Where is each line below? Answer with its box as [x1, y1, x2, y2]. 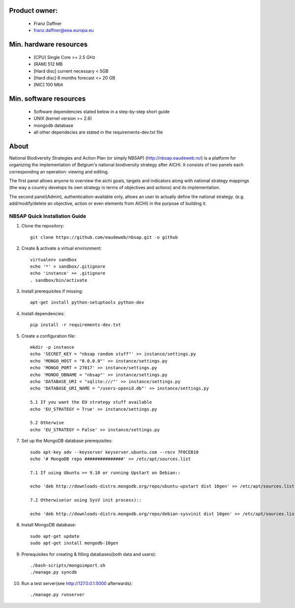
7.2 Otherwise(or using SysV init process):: [30, 497, 142, 503]
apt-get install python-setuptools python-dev [30, 300, 145, 305]
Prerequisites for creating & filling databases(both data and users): [21, 551, 156, 557]
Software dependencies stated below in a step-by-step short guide [33, 109, 170, 114]
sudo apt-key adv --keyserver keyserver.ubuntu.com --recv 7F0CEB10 [30, 449, 199, 455]
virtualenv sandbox [30, 257, 77, 262]
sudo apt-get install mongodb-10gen [30, 540, 118, 546]
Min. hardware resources [9, 40, 88, 49]
